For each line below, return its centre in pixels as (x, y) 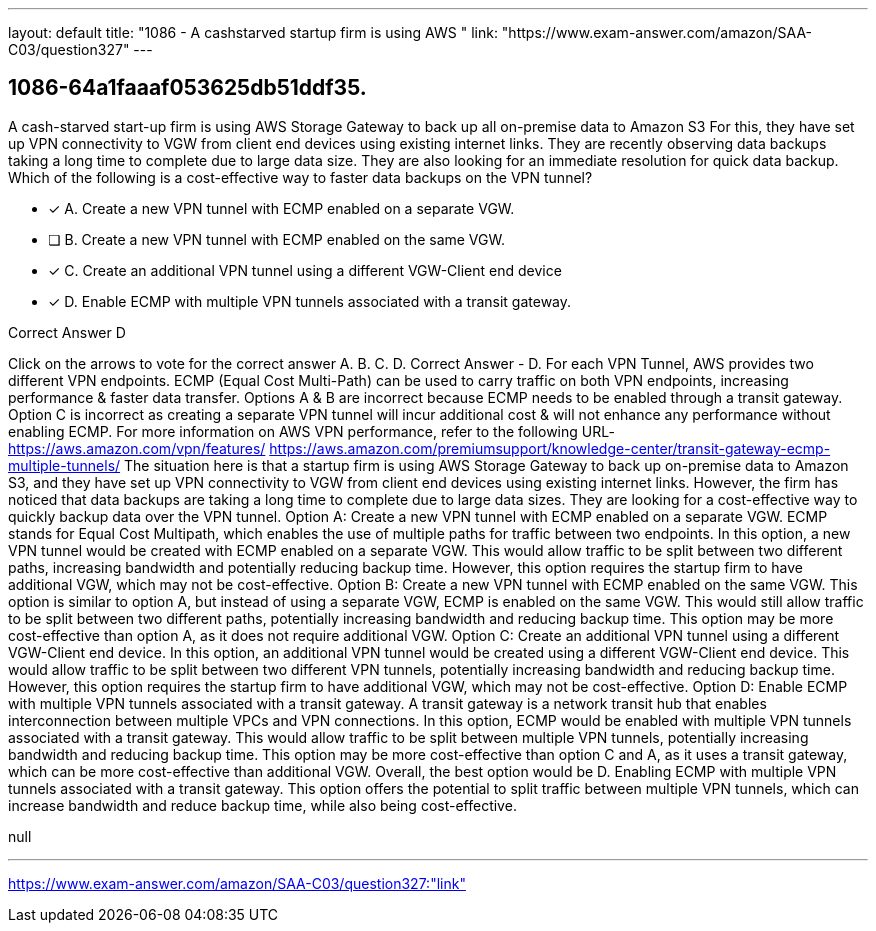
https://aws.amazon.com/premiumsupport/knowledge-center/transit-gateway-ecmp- (550, 448)
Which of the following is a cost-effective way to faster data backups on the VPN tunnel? (300, 177)
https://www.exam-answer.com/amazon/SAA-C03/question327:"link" (237, 883)
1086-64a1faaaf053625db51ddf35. (187, 88)
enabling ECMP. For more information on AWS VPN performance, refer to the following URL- (311, 431)
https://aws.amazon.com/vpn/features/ (137, 448)
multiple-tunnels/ (64, 465)
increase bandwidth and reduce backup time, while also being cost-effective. (262, 805)
